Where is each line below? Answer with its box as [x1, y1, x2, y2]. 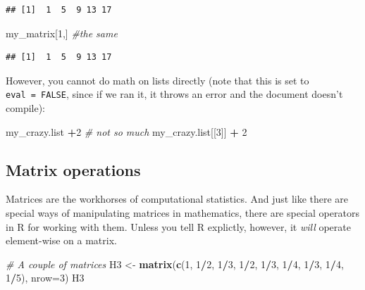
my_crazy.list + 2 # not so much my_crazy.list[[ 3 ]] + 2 [6, 124, 247, 139]
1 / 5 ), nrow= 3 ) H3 [6, 270, 85, 285]
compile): [6, 101, 45, 115]
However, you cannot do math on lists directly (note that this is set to [6, 72, 309, 87]
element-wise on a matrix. [6, 233, 117, 248]
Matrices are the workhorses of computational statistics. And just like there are [6, 191, 349, 206]
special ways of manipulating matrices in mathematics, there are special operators [6, 206, 359, 220]
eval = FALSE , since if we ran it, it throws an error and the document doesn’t [6, 87, 343, 101]
